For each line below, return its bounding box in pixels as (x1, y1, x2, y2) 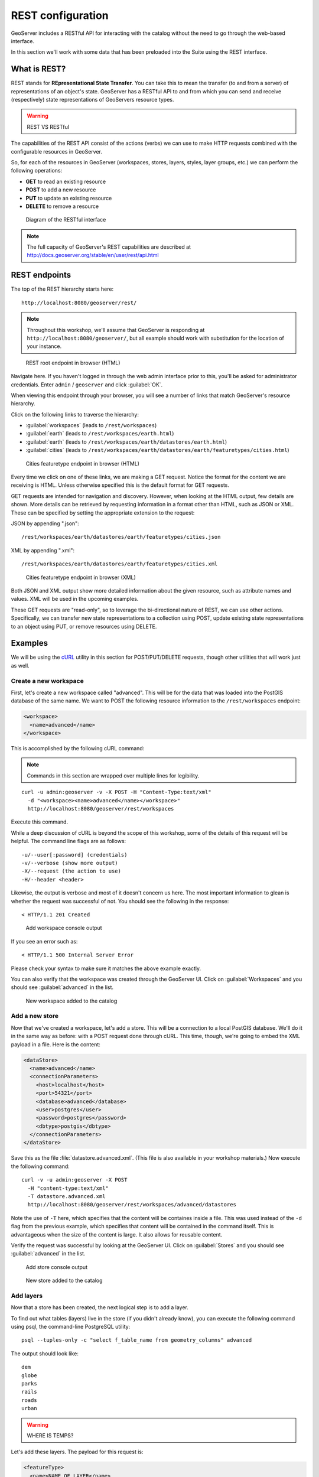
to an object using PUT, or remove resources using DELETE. (11, 623, 157, 630)
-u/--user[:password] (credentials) (21, 851, 128, 858)
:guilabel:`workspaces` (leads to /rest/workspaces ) (25, 422, 157, 429)
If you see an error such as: (11, 938, 78, 945)
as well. (11, 662, 30, 669)
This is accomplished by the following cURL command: (11, 745, 145, 752)
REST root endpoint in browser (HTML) (25, 359, 121, 366)
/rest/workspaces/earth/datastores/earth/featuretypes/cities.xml (21, 561, 218, 567)
